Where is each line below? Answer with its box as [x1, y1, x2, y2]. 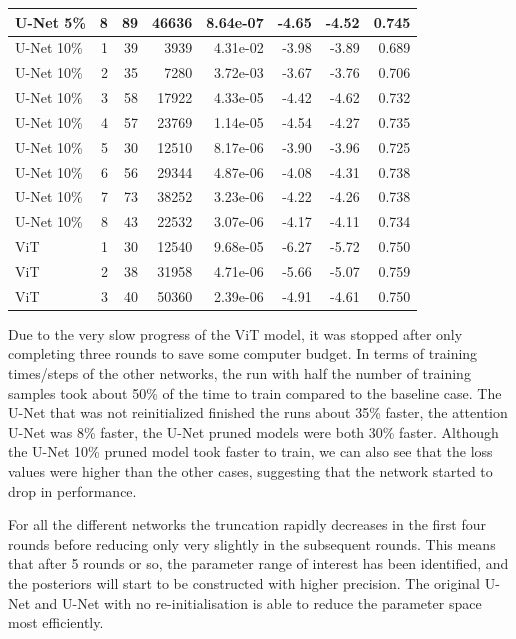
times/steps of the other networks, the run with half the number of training [8, 363, 471, 384]
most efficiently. [8, 612, 104, 633]
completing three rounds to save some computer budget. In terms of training [8, 343, 478, 364]
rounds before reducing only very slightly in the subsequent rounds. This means [8, 533, 496, 554]
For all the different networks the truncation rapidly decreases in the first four [8, 514, 487, 535]
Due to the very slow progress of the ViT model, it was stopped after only [8, 323, 463, 344]
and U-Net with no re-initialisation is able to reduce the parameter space [34, 592, 482, 613]
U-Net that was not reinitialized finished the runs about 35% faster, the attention [8, 402, 508, 423]
